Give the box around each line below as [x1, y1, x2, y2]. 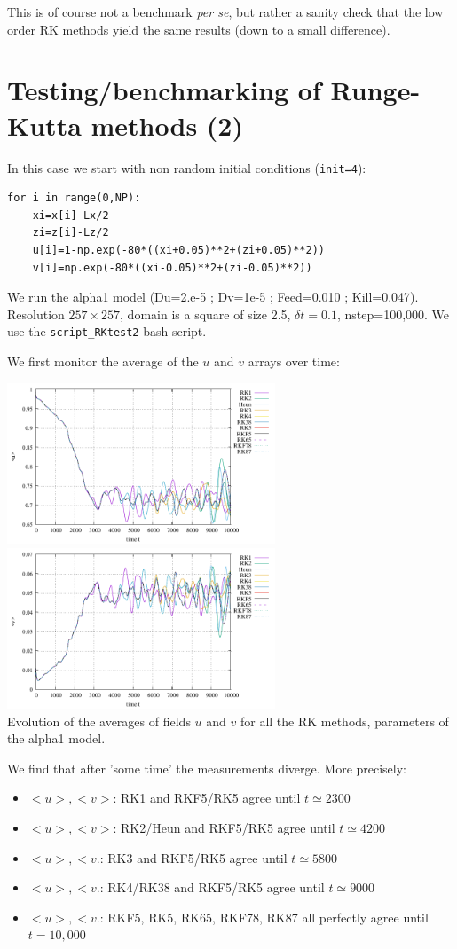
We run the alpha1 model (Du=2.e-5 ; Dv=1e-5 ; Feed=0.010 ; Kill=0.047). [7, 287, 419, 306]
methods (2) [91, 106, 243, 143]
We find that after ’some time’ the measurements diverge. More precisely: [7, 758, 407, 777]
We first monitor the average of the [7, 351, 199, 370]
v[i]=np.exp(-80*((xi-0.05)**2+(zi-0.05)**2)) [32, 261, 312, 274]
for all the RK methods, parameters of [240, 711, 449, 730]
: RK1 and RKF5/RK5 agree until [113, 788, 301, 807]
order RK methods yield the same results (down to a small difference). [7, 20, 390, 38]
